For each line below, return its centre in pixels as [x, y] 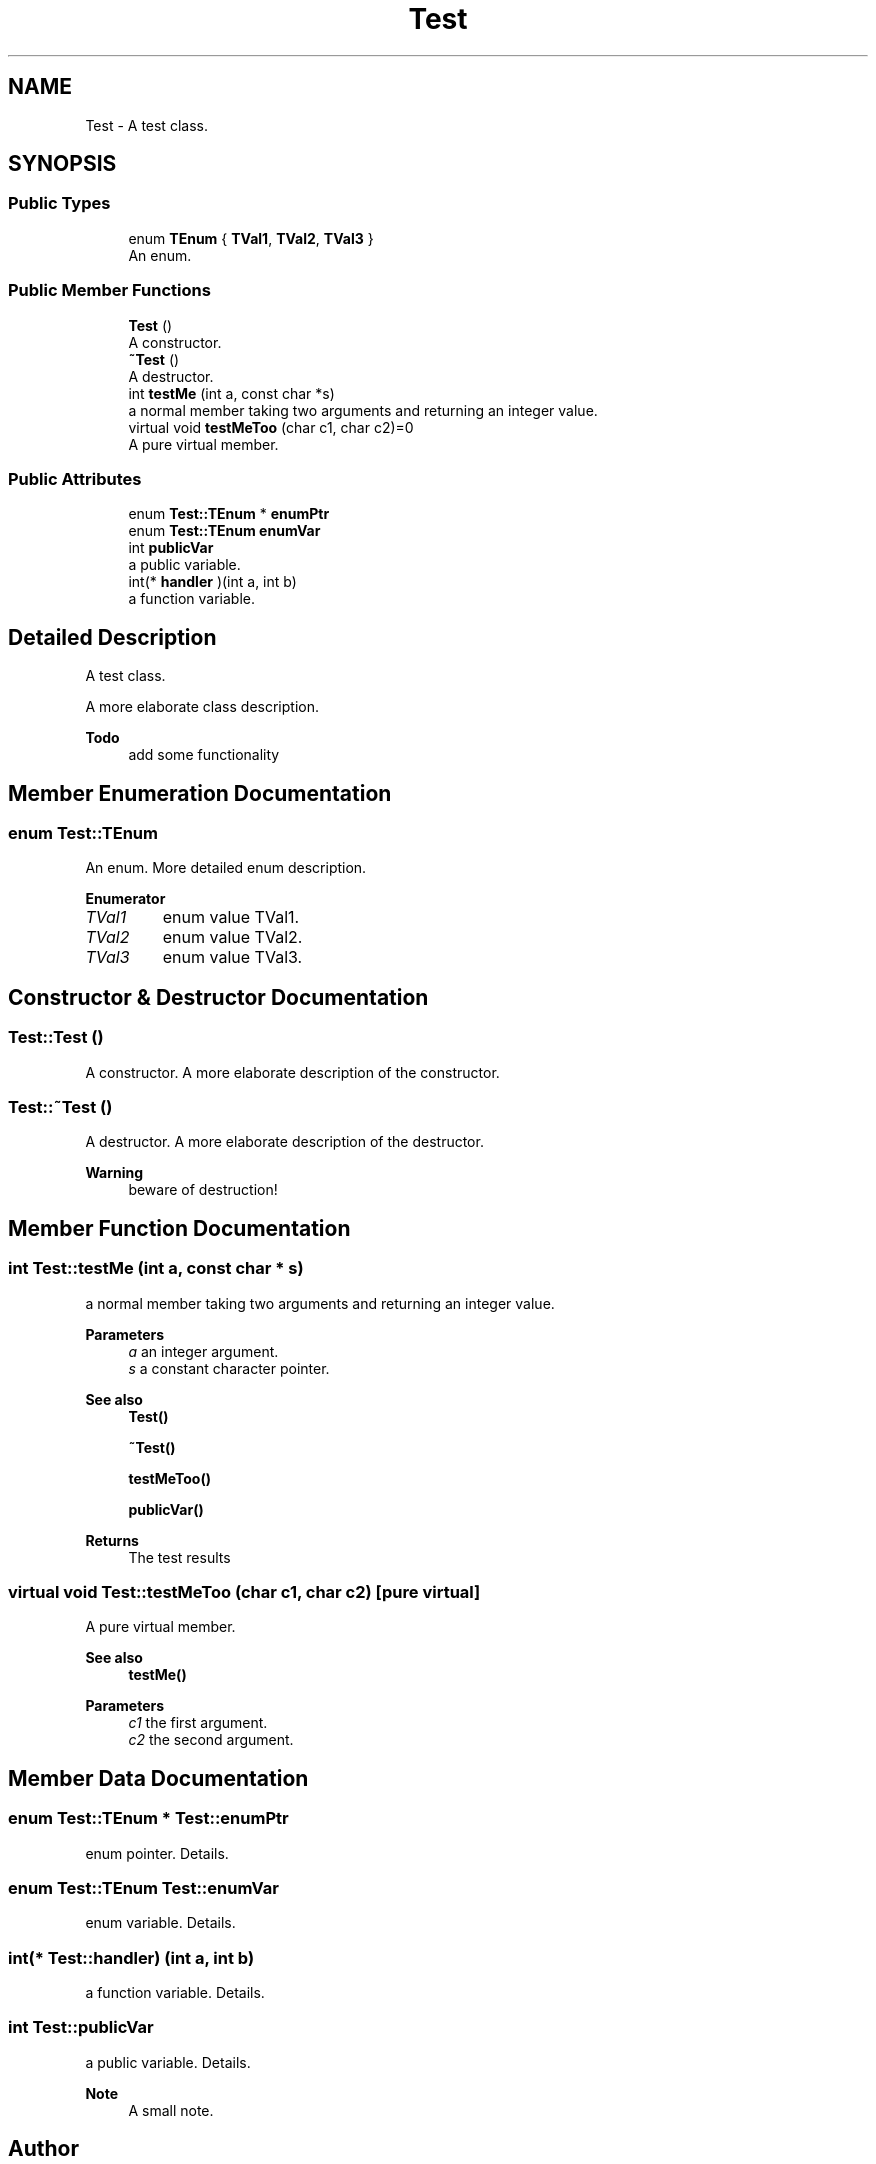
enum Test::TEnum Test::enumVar [143, 1887]
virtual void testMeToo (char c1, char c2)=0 [271, 427]
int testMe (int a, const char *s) [231, 393]
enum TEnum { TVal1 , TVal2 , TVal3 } [251, 238]
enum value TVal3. [232, 957]
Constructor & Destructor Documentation [218, 997]
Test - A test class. [146, 125]
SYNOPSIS [62, 164]
